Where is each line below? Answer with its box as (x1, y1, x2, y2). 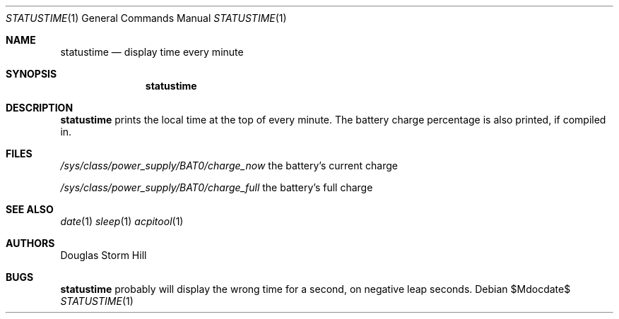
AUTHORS (6, 237, 55, 249)
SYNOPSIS (6, 68, 57, 80)
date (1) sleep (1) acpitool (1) (60, 215, 184, 227)
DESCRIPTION (6, 102, 73, 114)
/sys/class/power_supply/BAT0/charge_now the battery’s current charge (60, 159, 398, 171)
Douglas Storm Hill (60, 249, 147, 261)
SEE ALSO (6, 203, 54, 215)
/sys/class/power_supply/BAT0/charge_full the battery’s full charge (60, 181, 373, 193)
